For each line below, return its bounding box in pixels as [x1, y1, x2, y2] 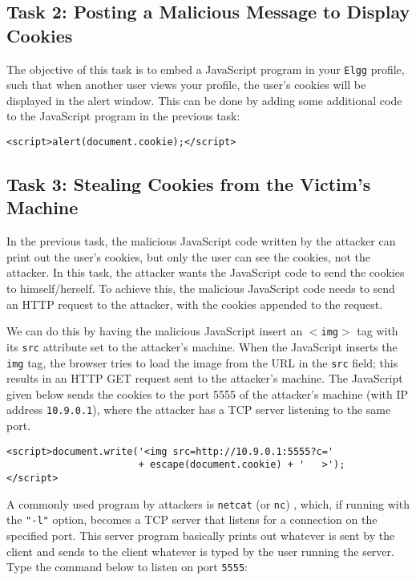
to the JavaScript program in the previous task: [6, 107, 240, 124]
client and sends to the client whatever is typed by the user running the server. [6, 542, 394, 559]
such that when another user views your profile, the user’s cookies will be [6, 76, 366, 93]
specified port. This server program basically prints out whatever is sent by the [6, 526, 395, 543]
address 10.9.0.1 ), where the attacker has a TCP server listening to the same [6, 401, 391, 418]
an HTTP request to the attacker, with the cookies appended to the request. [6, 295, 383, 312]
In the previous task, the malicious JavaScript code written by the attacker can [6, 233, 396, 249]
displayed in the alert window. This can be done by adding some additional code [6, 91, 402, 108]
